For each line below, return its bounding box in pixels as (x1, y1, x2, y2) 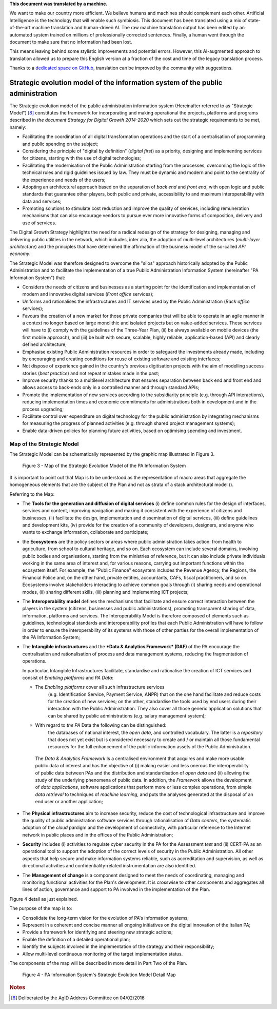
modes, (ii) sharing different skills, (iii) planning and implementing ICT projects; (22, 589, 189, 595)
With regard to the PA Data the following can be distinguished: (35, 722, 167, 728)
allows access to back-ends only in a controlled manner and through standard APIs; (22, 384, 200, 391)
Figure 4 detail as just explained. (9, 896, 78, 902)
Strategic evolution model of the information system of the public (9, 78, 223, 87)
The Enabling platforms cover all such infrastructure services (35, 684, 165, 690)
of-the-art (9, 25, 31, 31)
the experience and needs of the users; (22, 177, 106, 183)
